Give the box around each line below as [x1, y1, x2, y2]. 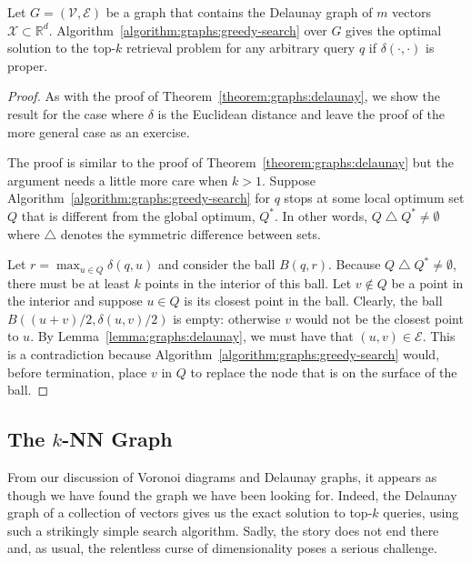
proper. [7, 55, 48, 75]
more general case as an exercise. [7, 122, 190, 141]
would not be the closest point [295, 308, 464, 327]
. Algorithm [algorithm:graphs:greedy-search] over [48, 20, 327, 39]
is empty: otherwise [173, 308, 281, 327]
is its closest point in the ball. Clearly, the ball [184, 291, 443, 310]
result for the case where [7, 104, 144, 123]
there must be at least [7, 273, 130, 292]
